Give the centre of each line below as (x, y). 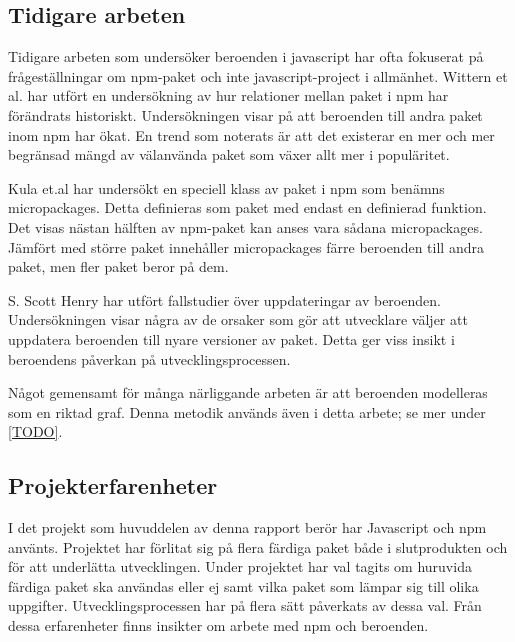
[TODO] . (35, 431)
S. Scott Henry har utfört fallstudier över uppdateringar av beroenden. (224, 299)
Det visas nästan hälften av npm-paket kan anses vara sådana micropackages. (245, 226)
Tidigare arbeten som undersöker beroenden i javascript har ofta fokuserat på (246, 56)
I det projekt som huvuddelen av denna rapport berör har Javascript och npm (247, 527)
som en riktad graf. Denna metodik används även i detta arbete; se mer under (247, 411)
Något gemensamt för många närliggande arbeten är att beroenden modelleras (248, 392)
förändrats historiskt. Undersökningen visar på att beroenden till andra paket (245, 114)
